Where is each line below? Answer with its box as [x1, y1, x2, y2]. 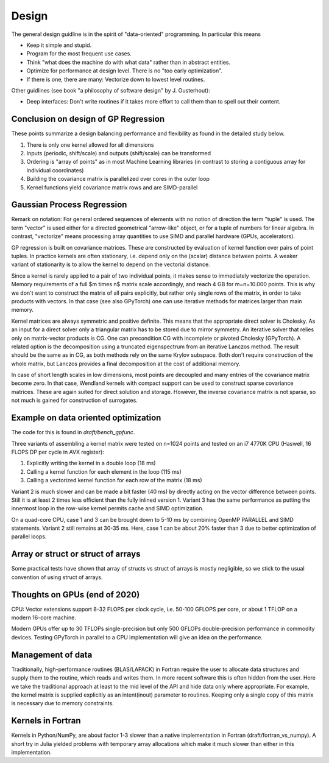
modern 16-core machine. [11, 614, 76, 621]
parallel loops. [11, 533, 47, 540]
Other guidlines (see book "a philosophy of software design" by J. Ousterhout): [11, 86, 210, 94]
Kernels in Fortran [11, 716, 82, 726]
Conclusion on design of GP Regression [11, 114, 165, 124]
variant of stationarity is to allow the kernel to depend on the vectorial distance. [11, 261, 210, 268]
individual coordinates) [26, 166, 84, 174]
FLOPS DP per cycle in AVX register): [11, 448, 105, 455]
